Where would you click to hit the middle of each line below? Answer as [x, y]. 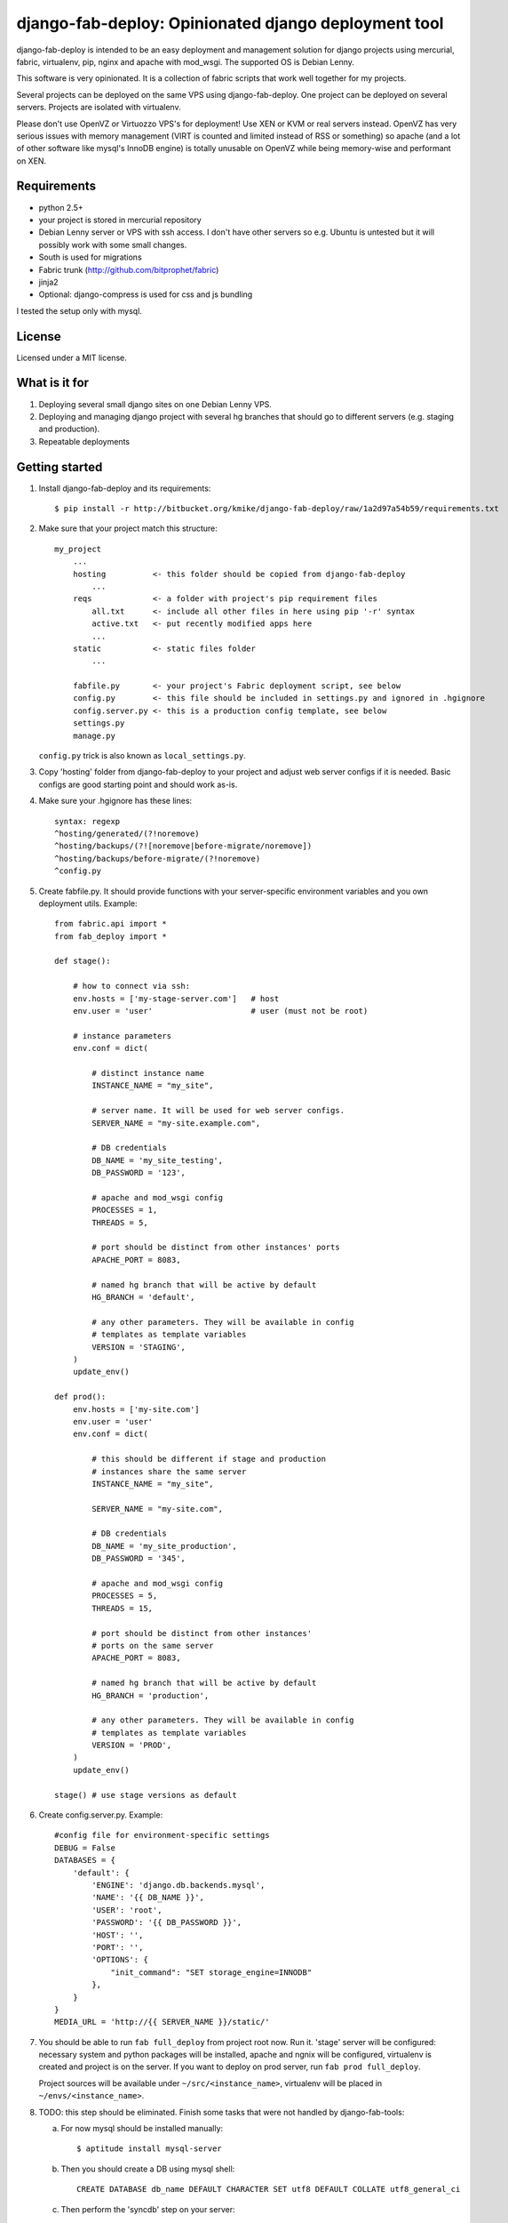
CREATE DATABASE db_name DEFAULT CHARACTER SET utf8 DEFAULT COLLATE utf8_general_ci [269, 2189]
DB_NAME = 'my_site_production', [164, 1546]
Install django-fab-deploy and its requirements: [125, 488]
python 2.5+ [61, 207]
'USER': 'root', [127, 1910]
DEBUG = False [85, 1848]
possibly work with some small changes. [113, 245]
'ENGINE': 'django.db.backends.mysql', [179, 1885]
